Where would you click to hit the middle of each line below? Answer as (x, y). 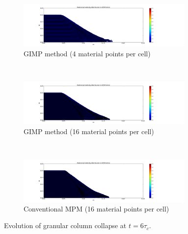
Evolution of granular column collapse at (65, 225)
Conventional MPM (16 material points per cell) (96, 209)
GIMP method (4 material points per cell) (87, 53)
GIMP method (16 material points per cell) (89, 131)
